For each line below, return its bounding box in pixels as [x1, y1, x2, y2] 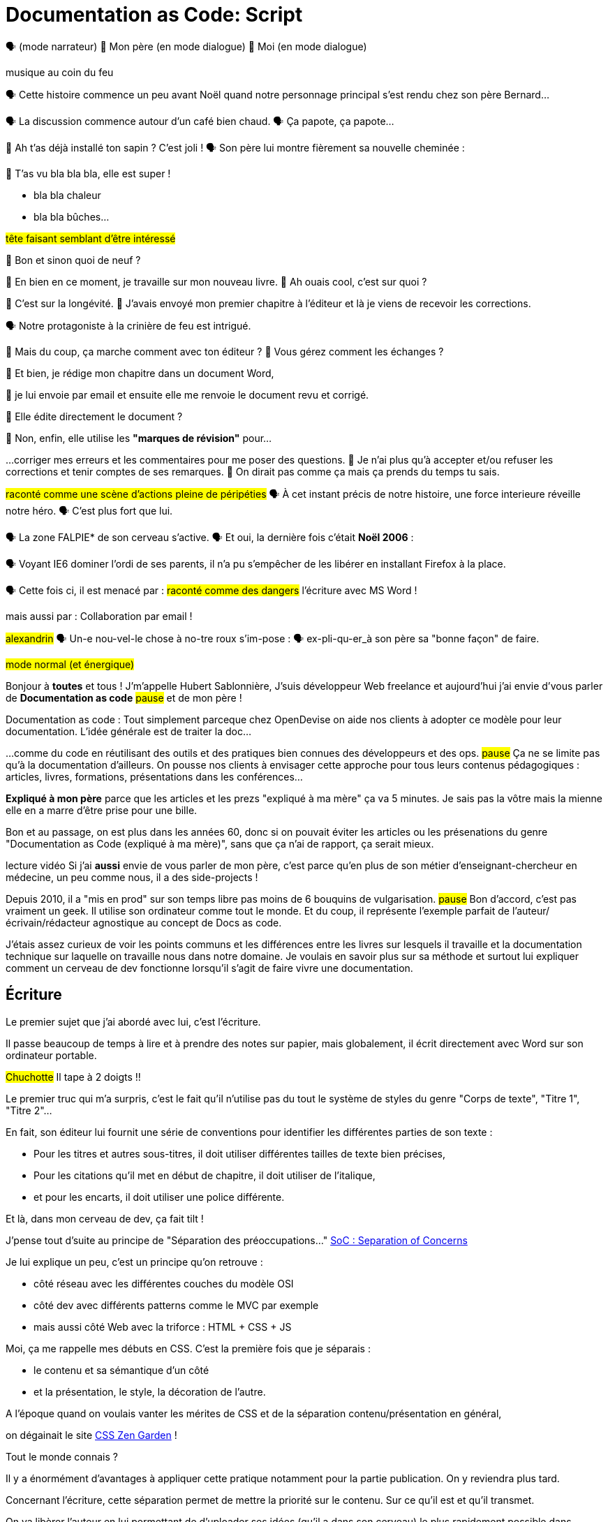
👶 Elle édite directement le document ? [6, 410, 183, 422]
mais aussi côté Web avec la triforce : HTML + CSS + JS [34, 1320, 292, 1333]
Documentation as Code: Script [6, 3, 303, 27]
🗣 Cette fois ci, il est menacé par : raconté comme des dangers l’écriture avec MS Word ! [6, 584, 417, 596]
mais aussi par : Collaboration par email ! [6, 609, 193, 622]
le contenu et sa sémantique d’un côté [34, 1364, 209, 1376]
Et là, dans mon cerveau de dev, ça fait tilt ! [6, 1212, 204, 1225]
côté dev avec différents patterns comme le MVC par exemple [34, 1299, 319, 1311]
